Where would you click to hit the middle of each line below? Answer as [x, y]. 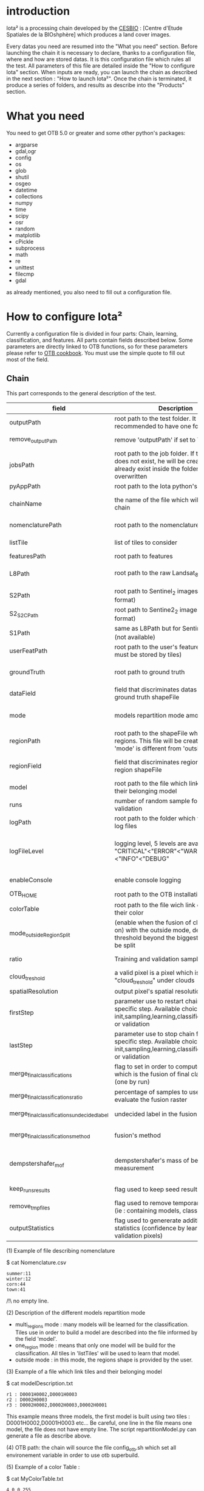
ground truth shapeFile [147, 697]
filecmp [25, 274]
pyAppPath [25, 486]
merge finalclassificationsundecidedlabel [59, 1114]
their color [129, 912]
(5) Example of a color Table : [43, 1467]
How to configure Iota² [64, 317]
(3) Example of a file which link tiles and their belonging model [84, 1371]
